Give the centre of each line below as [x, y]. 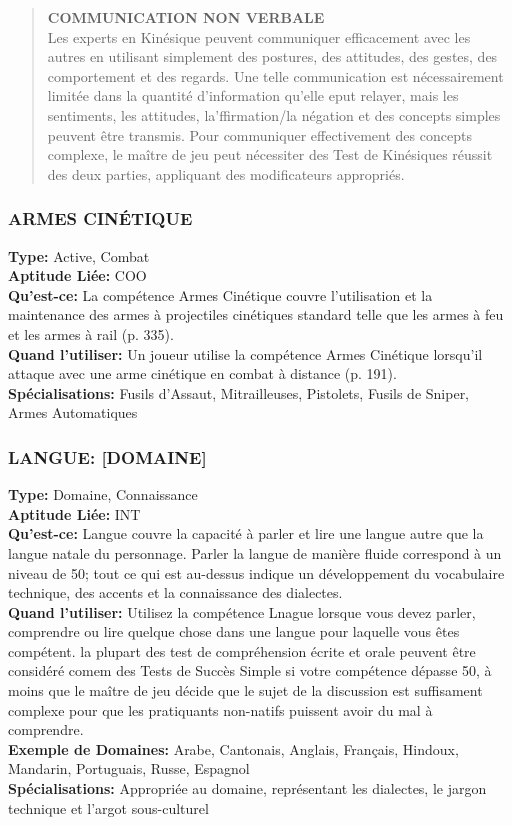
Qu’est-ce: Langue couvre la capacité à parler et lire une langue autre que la [246, 533]
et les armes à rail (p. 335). [91, 333]
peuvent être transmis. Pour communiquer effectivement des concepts [259, 134]
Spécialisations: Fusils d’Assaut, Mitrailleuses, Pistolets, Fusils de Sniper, [239, 392]
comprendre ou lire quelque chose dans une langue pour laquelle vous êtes [234, 631]
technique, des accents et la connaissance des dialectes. [175, 592]
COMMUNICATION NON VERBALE [186, 17]
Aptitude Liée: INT [74, 513]
